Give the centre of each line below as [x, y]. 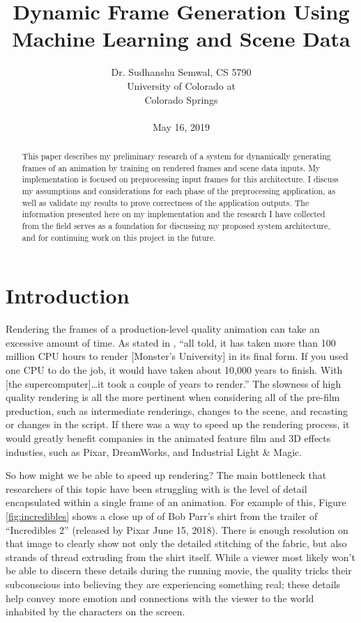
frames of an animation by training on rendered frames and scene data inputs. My [171, 167]
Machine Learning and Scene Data [181, 39]
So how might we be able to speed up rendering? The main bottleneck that [166, 475]
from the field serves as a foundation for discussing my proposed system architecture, [176, 226]
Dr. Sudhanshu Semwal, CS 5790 [181, 72]
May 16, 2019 [181, 126]
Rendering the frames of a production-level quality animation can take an [163, 329]
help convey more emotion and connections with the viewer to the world [160, 598]
